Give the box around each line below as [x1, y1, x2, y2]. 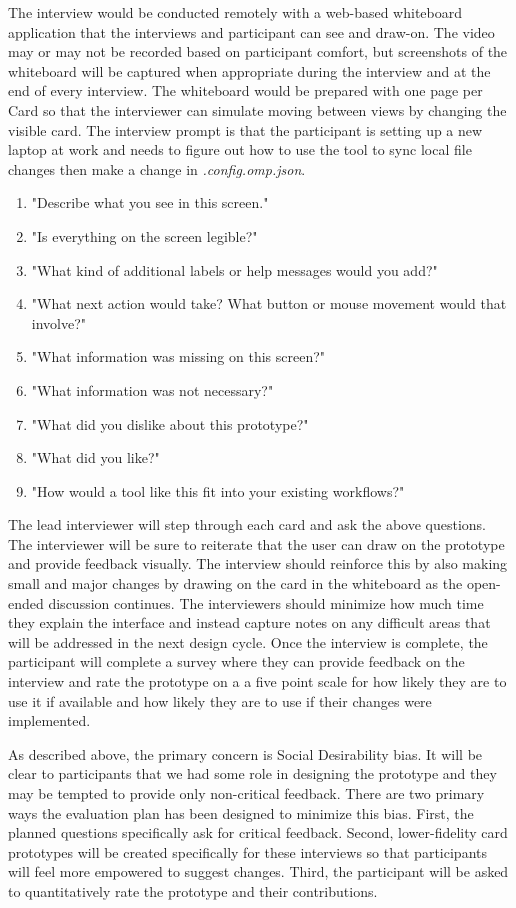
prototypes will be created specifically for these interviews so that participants [8, 841, 487, 862]
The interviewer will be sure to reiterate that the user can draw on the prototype [8, 533, 505, 554]
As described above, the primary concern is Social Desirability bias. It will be [8, 743, 483, 764]
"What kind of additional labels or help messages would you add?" [31, 259, 438, 280]
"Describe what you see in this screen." [31, 192, 269, 213]
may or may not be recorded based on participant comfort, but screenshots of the [8, 41, 508, 62]
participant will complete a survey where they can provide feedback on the [8, 651, 465, 672]
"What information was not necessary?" [31, 379, 274, 400]
